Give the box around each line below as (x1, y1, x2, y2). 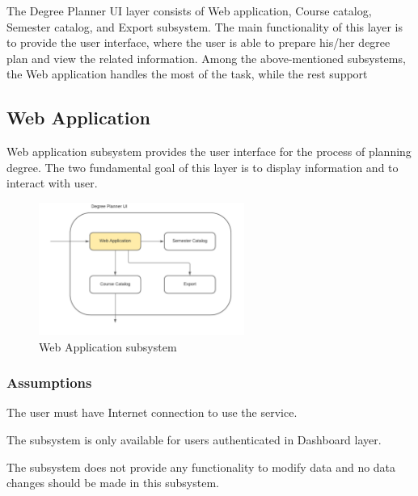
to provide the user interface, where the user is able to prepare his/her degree (6, 34, 391, 51)
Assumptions (6, 372, 92, 393)
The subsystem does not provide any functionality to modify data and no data (6, 458, 396, 475)
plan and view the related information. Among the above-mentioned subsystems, (6, 49, 406, 66)
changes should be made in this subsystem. (6, 474, 219, 491)
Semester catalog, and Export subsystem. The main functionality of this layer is (6, 18, 403, 35)
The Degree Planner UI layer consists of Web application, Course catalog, (6, 2, 372, 19)
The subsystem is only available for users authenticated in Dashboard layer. (6, 431, 382, 448)
